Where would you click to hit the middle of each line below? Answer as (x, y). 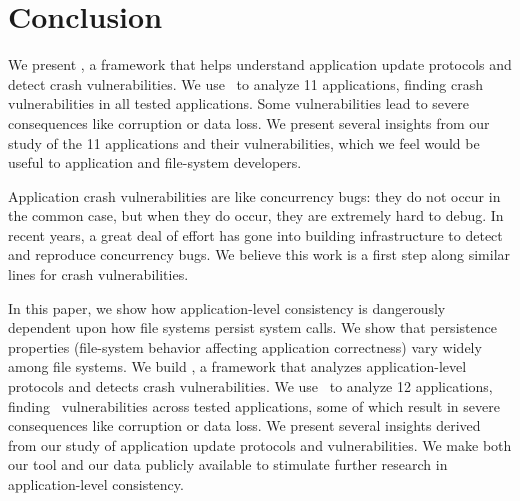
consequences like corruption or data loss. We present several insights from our (249, 122)
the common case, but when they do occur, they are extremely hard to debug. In (256, 215)
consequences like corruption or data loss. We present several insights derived (244, 425)
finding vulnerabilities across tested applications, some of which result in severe (254, 405)
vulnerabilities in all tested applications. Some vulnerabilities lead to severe (238, 103)
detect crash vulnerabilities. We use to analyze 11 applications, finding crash (245, 83)
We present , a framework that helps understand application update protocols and (260, 64)
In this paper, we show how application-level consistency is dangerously (227, 307)
